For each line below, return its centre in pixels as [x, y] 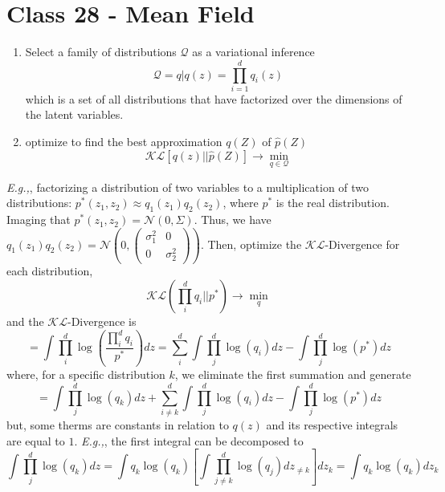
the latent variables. [74, 114]
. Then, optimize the [251, 244]
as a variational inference [253, 52]
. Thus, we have [233, 220]
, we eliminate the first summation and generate [293, 374]
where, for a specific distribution [86, 374]
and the [25, 321]
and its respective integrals [332, 424]
